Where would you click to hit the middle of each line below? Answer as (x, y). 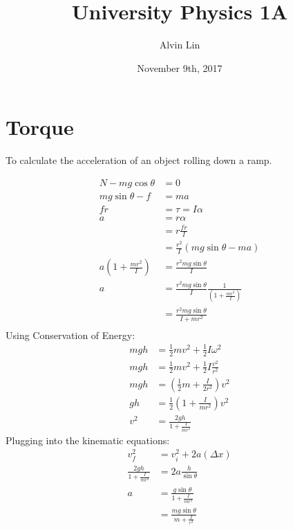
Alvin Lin (180, 45)
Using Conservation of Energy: (70, 335)
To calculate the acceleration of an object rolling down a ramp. (139, 160)
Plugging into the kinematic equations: (88, 440)
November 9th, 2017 (180, 67)
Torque (40, 127)
